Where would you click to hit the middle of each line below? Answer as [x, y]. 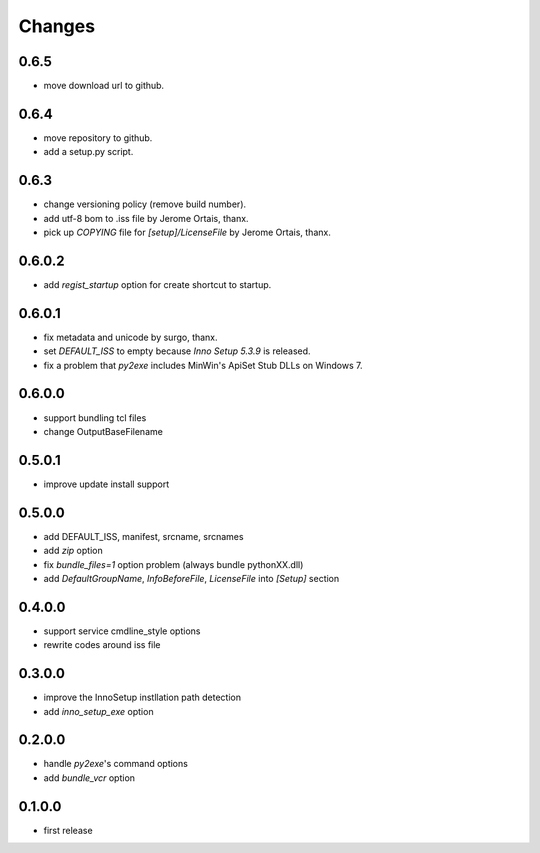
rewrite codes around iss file [102, 645]
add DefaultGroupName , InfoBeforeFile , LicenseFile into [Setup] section [191, 578]
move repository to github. [98, 137]
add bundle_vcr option [89, 777]
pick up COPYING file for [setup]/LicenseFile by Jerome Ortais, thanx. [187, 232]
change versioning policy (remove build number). [145, 204]
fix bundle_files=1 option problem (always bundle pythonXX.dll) [173, 564]
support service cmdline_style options [122, 631]
